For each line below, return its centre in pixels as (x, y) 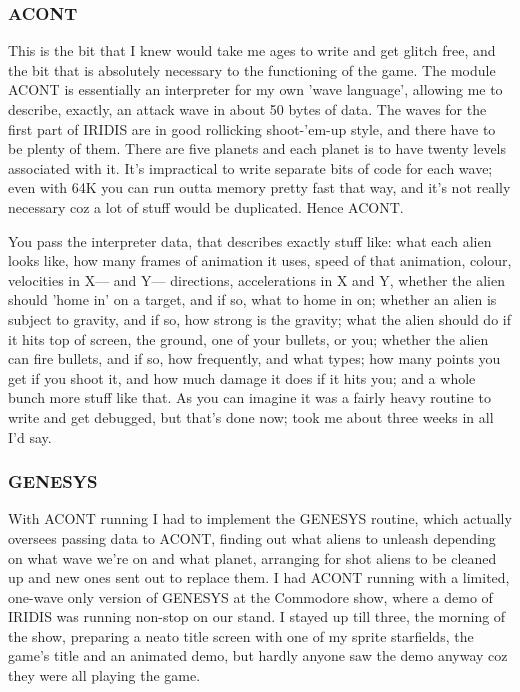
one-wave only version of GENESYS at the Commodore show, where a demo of (250, 596)
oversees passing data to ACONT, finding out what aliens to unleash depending (252, 537)
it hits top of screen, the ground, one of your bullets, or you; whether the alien (248, 338)
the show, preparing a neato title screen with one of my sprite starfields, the (241, 635)
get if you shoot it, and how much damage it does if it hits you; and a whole (242, 377)
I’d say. (30, 436)
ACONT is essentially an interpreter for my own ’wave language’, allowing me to (255, 89)
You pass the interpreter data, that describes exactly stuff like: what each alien (250, 240)
